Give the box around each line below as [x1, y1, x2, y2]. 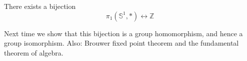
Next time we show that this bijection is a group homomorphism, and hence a [4, 28, 243, 38]
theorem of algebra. [4, 47, 63, 58]
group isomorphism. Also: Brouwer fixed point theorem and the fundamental [4, 38, 239, 48]
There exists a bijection [4, 1, 76, 11]
